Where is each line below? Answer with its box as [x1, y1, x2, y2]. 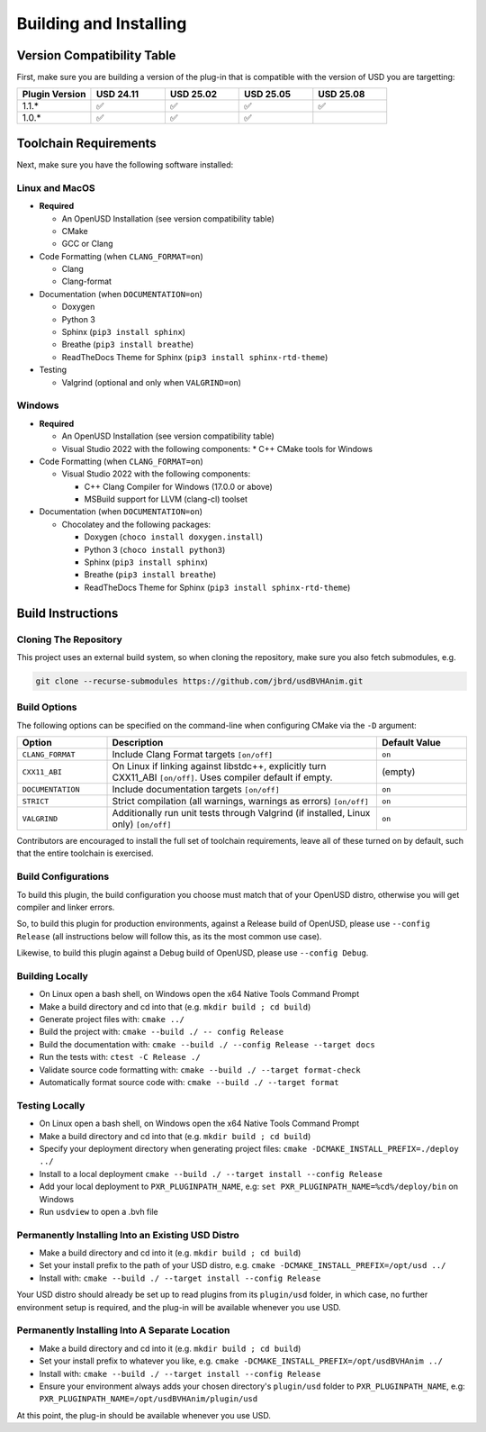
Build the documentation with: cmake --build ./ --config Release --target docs [39, 1038, 375, 1049]
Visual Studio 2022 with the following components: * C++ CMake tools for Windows [61, 443, 373, 454]
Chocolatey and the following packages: [61, 519, 211, 530]
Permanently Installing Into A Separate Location [16, 1324, 230, 1337]
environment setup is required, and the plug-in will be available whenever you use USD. [16, 1301, 341, 1312]
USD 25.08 [318, 88, 365, 101]
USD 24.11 [95, 88, 139, 101]
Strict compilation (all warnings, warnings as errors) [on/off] [112, 795, 369, 808]
